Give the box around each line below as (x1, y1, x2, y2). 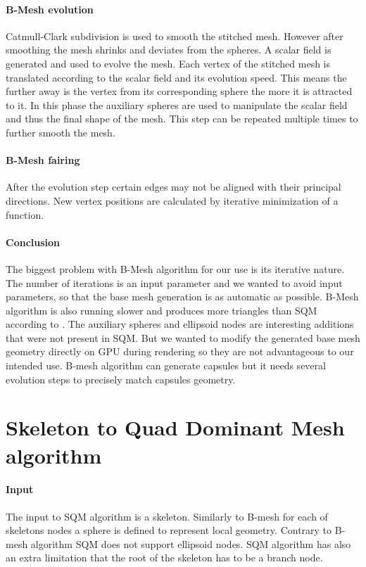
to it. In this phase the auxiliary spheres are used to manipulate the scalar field (6, 97, 348, 112)
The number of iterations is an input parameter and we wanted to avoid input (6, 275, 343, 290)
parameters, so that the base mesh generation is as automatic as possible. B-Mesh (6, 289, 359, 304)
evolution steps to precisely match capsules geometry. (6, 371, 236, 386)
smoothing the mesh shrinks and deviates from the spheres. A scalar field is (6, 42, 332, 57)
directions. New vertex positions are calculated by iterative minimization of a (6, 193, 339, 208)
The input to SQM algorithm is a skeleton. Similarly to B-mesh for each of (6, 509, 328, 523)
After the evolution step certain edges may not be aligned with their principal (6, 179, 341, 194)
